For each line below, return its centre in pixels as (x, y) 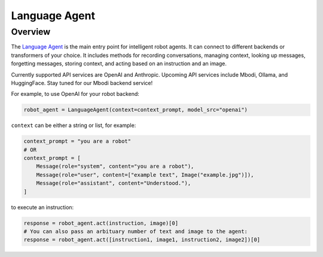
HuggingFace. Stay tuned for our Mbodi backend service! (82, 83)
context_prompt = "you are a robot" (77, 141)
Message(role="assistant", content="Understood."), (114, 183)
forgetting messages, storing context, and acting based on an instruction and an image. (119, 64)
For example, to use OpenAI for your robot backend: (75, 94)
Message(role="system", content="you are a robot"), (115, 167)
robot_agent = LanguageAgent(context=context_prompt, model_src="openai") (136, 110)
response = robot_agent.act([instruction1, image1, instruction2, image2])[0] (142, 240)
